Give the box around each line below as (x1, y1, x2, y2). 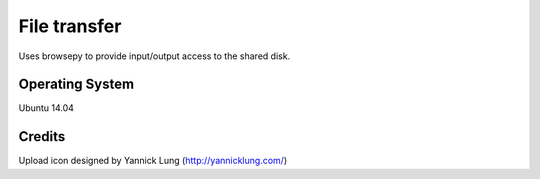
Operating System (18, 76, 135, 93)
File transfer (18, 15, 122, 37)
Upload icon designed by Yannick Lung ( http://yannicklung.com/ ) (18, 155, 288, 167)
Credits (18, 128, 66, 145)
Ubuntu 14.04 (18, 102, 75, 114)
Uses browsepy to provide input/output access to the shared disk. (18, 50, 291, 62)
